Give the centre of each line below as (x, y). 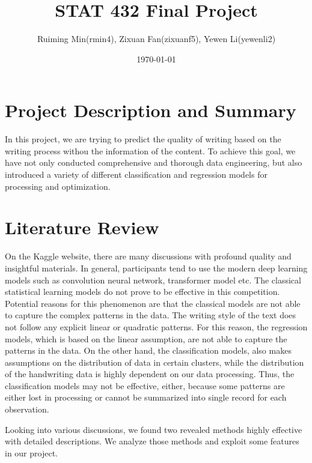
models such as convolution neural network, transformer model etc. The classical (153, 280)
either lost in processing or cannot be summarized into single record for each (146, 397)
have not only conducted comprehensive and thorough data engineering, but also (154, 162)
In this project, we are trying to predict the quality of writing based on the (143, 139)
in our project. (31, 452)
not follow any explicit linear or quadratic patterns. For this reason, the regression (156, 326)
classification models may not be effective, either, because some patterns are (145, 385)
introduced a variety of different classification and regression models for (136, 174)
